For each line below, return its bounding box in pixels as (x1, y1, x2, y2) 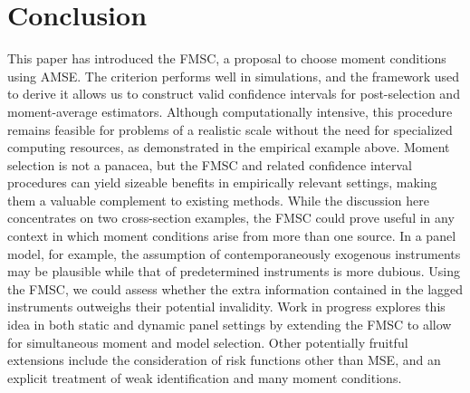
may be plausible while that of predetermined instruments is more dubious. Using (7, 262, 460, 281)
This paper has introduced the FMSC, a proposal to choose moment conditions (7, 49, 446, 68)
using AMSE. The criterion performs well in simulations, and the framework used (7, 66, 459, 85)
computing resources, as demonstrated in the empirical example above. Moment (7, 138, 450, 157)
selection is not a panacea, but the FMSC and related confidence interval (7, 155, 412, 174)
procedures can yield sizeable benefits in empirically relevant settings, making (7, 173, 437, 192)
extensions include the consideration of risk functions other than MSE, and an (7, 350, 441, 369)
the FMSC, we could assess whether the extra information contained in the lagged (7, 279, 464, 298)
